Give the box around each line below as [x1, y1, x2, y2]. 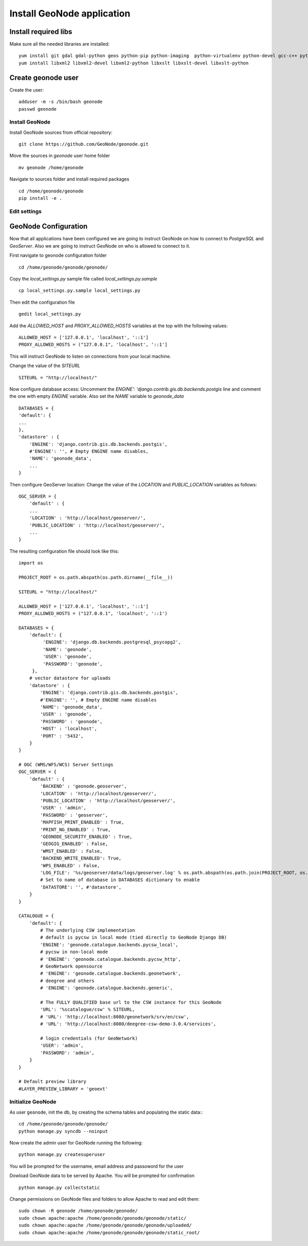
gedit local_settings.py [18, 311, 81, 317]
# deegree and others [40, 978, 95, 984]
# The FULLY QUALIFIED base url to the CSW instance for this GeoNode [40, 999, 222, 1005]
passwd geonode [18, 106, 57, 112]
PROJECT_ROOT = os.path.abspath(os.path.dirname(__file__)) [18, 574, 173, 580]
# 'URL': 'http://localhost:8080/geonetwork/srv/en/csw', [40, 1014, 189, 1020]
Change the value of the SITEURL [9, 363, 81, 369]
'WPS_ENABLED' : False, [40, 863, 100, 868]
